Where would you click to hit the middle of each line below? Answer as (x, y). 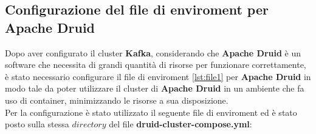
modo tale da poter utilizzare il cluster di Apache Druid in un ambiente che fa (155, 88)
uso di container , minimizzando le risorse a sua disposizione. (117, 100)
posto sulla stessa (37, 124)
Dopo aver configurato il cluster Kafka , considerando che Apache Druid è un (153, 52)
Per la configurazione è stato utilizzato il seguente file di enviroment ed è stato (151, 112)
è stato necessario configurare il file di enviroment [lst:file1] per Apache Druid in (158, 76)
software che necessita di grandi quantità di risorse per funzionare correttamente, (156, 65)
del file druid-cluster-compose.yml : (180, 124)
